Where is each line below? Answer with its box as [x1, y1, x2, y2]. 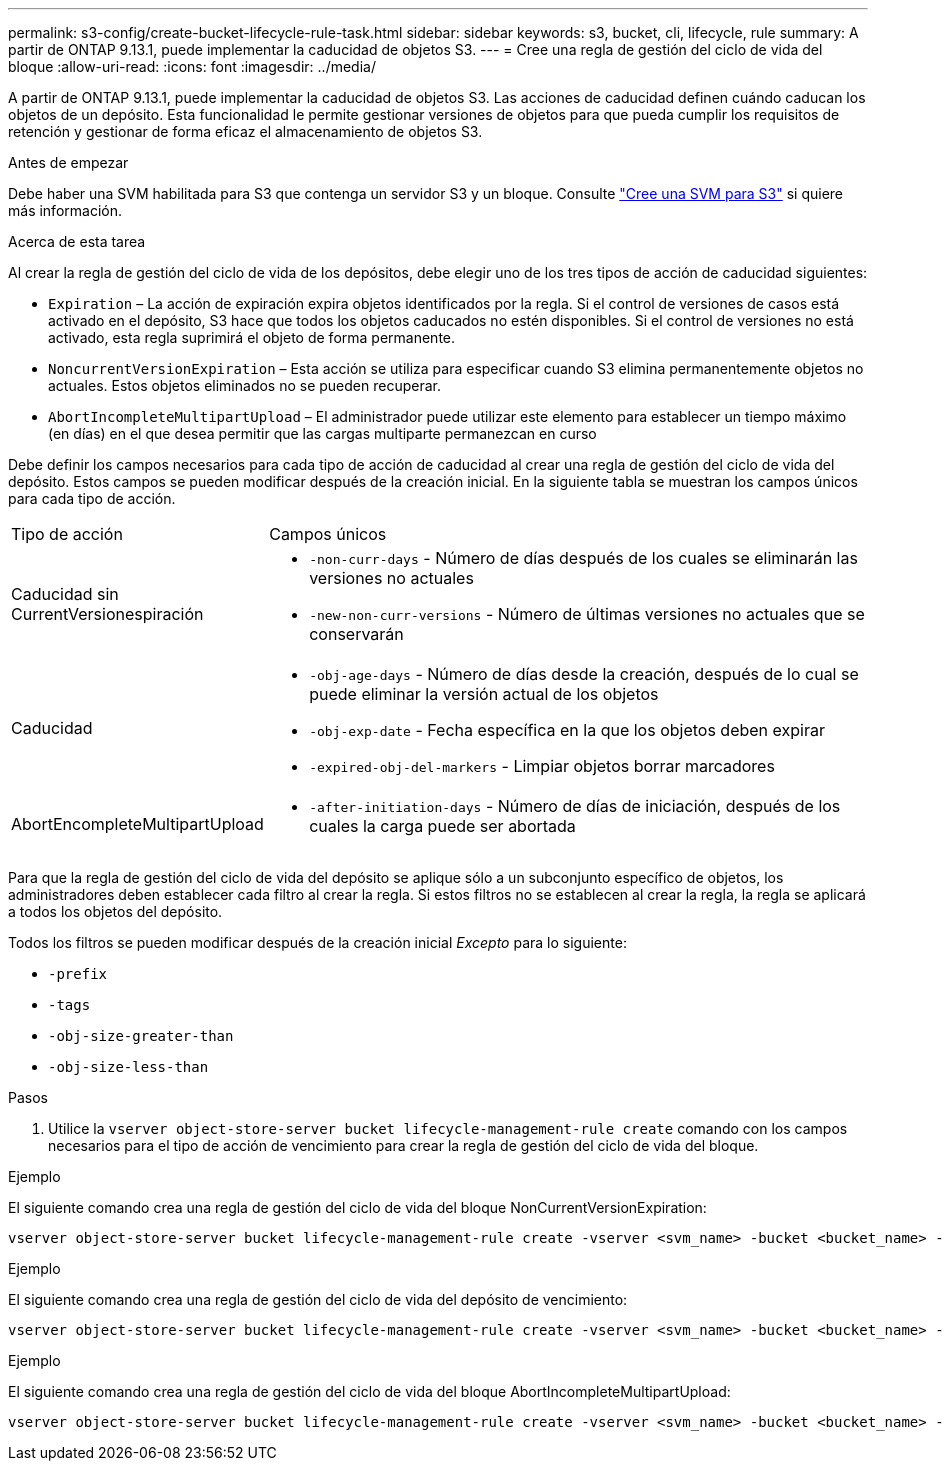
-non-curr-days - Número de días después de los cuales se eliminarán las [309, 548, 858, 568]
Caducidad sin [11, 584, 119, 604]
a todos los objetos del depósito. [8, 903, 223, 920]
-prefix [48, 966, 108, 982]
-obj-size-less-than [48, 1059, 209, 1075]
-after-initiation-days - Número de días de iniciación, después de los [309, 796, 841, 816]
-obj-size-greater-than [48, 1028, 234, 1044]
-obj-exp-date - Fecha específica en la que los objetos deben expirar [309, 720, 825, 740]
